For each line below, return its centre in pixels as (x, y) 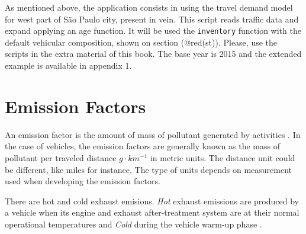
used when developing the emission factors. (83, 181)
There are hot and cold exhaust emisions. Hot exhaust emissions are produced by (152, 201)
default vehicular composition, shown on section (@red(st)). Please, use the (141, 42)
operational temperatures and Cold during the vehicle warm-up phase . (133, 224)
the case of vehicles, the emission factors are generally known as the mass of (142, 146)
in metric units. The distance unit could (223, 157)
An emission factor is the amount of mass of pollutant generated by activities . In (153, 134)
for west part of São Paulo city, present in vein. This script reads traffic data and (152, 19)
